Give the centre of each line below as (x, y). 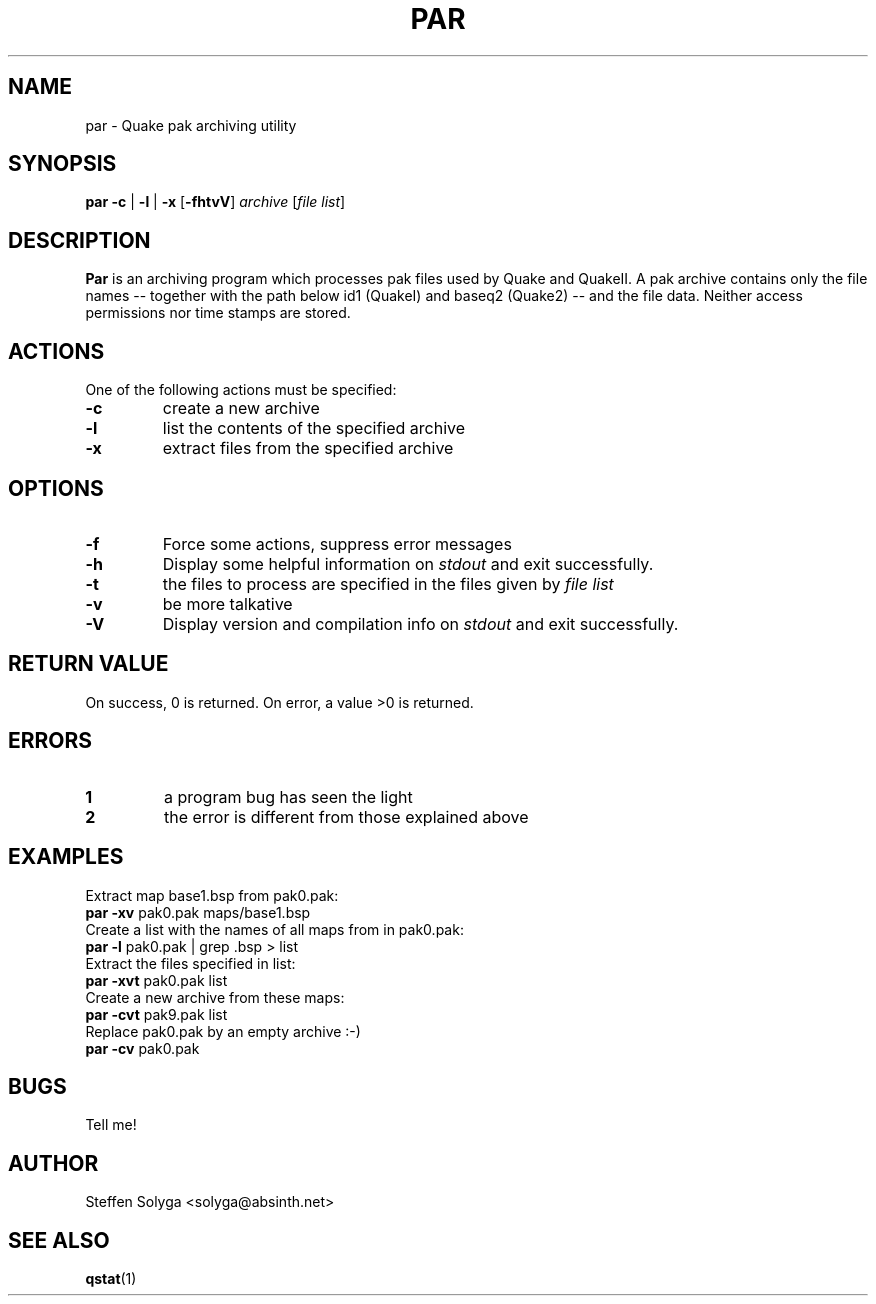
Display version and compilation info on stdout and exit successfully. (420, 623)
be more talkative (227, 603)
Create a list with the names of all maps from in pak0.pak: (274, 929)
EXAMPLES (66, 857)
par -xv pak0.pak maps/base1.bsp (198, 912)
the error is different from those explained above (346, 816)
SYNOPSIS (62, 164)
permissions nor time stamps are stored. (218, 313)
